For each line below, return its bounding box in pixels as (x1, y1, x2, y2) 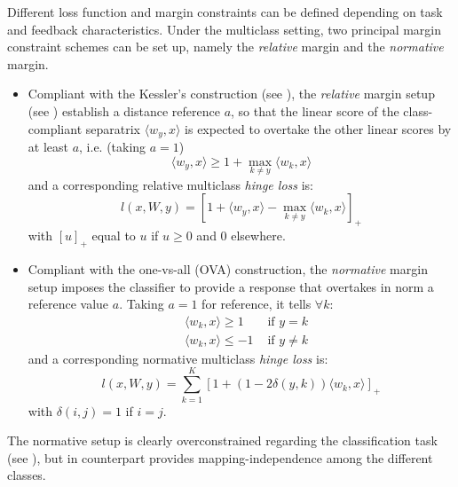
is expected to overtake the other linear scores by (185, 119, 452, 137)
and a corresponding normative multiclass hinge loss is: (28, 349, 328, 367)
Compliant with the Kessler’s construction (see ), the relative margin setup (28, 84, 435, 103)
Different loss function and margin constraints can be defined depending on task (7, 3, 443, 20)
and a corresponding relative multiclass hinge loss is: (28, 175, 313, 193)
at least (28, 137, 68, 156)
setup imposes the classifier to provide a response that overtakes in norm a (28, 277, 434, 295)
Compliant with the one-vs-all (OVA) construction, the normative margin (28, 260, 428, 279)
